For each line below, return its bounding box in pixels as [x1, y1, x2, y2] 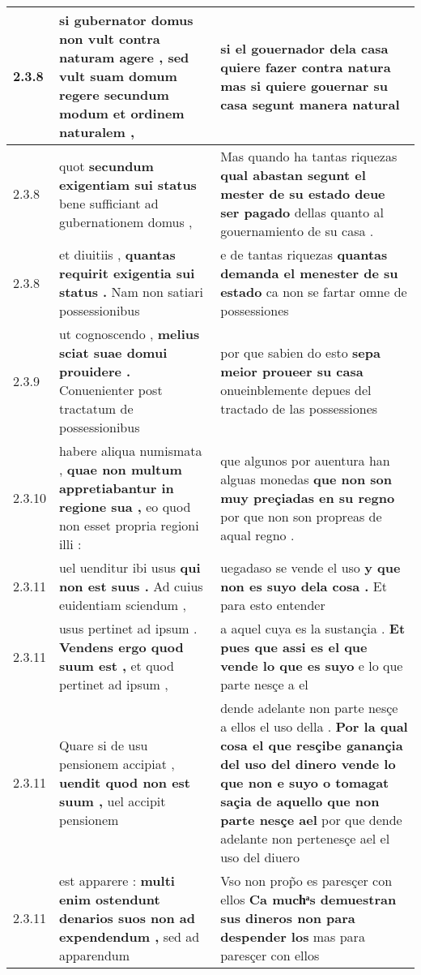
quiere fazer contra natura [220, 57, 391, 76]
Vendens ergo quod [58, 638, 184, 656]
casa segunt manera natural [220, 94, 400, 114]
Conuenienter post [58, 380, 163, 399]
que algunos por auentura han [220, 450, 390, 470]
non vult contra [58, 29, 160, 48]
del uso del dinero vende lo [220, 754, 396, 773]
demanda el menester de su [220, 264, 398, 282]
